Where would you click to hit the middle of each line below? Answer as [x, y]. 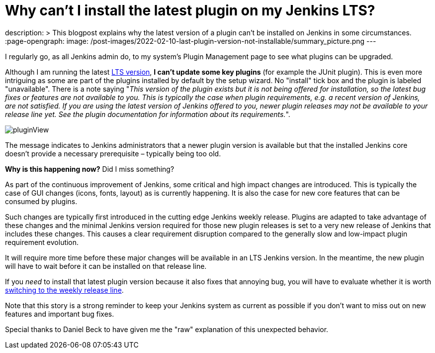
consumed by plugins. [41, 201]
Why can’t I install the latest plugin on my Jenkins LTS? [190, 10]
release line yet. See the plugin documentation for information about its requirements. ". [148, 114]
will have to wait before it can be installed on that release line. [106, 266]
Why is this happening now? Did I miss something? [90, 169]
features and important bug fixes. [60, 314]
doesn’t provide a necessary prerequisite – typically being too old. [113, 153]
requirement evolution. [42, 242]
